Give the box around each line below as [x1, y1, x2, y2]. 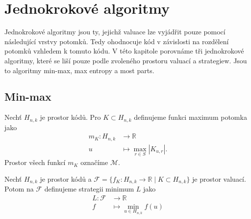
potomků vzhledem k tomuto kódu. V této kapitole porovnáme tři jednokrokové [4, 46, 244, 56]
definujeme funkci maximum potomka [134, 112, 247, 122]
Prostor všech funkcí [4, 157, 66, 167]
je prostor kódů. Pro [40, 112, 101, 122]
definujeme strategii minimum [44, 184, 134, 194]
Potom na [4, 184, 34, 194]
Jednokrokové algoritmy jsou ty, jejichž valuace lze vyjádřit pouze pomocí [4, 27, 226, 37]
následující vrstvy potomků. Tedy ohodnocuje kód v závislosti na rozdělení [4, 36, 229, 46]
